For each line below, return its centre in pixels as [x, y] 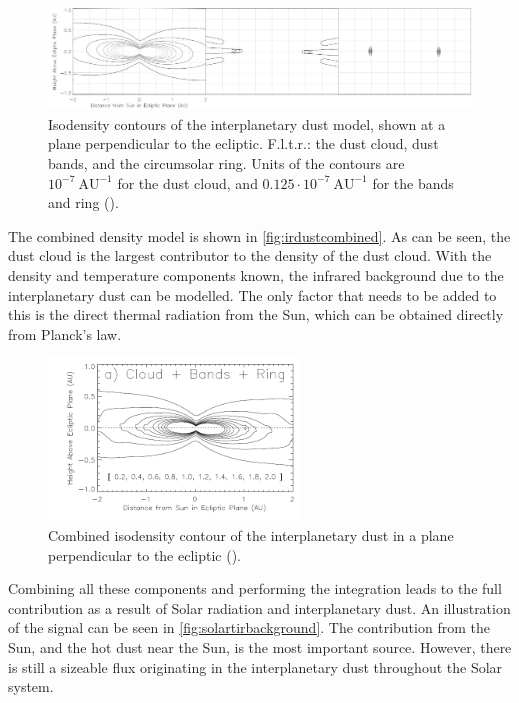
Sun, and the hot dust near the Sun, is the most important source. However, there [260, 647]
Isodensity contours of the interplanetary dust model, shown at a [247, 123]
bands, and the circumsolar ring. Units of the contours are [226, 163]
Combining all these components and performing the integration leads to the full [255, 588]
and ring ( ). [83, 202]
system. [31, 686]
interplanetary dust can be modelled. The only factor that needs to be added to [252, 294]
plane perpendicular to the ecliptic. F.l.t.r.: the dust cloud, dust [243, 143]
